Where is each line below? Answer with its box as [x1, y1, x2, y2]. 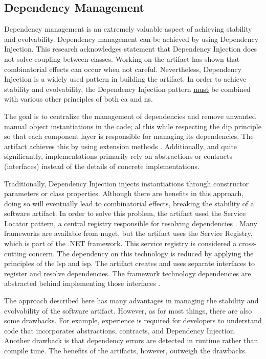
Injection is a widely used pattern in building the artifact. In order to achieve [4, 74, 247, 84]
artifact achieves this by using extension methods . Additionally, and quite [4, 140, 237, 151]
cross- [239, 238, 257, 249]
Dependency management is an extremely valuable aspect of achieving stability [4, 23, 252, 34]
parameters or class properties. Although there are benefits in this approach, [4, 188, 244, 199]
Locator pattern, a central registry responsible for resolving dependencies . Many [4, 218, 257, 228]
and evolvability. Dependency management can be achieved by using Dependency [4, 33, 259, 44]
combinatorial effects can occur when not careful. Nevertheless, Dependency [4, 63, 242, 74]
